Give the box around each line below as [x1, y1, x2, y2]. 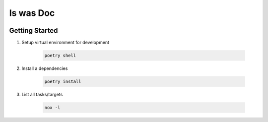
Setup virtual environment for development [21, 40, 109, 46]
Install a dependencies [21, 65, 68, 71]
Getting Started [9, 26, 58, 35]
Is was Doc [9, 7, 55, 18]
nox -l [44, 105, 61, 110]
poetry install [44, 79, 81, 84]
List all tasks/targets [21, 92, 63, 97]
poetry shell [44, 53, 76, 59]
